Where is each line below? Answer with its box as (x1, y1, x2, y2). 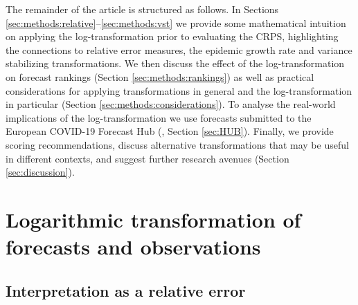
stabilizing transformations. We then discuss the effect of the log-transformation (6, 56, 345, 71)
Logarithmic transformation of (6, 205, 301, 233)
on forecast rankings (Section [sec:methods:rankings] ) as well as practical (6, 69, 314, 84)
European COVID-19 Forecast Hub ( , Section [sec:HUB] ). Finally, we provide (6, 124, 334, 138)
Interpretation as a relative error (6, 279, 246, 301)
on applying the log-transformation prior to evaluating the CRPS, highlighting (6, 29, 339, 44)
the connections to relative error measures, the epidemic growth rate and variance (6, 42, 352, 57)
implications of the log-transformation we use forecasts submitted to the (6, 110, 312, 124)
